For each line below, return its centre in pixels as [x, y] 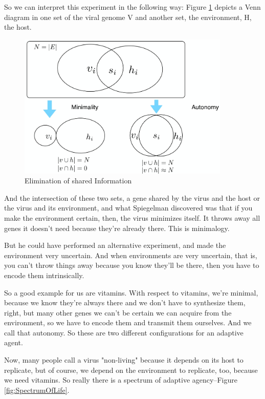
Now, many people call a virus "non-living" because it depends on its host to [124, 360]
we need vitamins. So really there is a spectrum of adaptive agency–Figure [121, 380]
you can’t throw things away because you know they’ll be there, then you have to [132, 265]
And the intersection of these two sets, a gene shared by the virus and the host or [132, 197]
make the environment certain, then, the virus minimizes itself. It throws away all [132, 217]
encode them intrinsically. [44, 275]
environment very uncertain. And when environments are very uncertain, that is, [131, 255]
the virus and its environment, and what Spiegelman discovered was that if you [128, 208]
